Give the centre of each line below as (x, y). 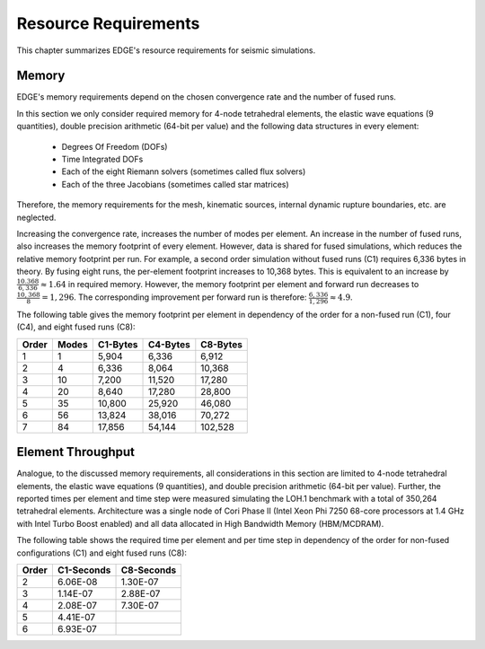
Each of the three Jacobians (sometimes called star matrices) (175, 184)
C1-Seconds (84, 570)
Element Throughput (75, 452)
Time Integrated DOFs (102, 159)
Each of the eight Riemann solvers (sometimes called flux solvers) (184, 171)
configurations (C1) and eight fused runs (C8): (102, 553)
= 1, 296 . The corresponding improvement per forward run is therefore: (174, 297)
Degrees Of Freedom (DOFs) (115, 146)
